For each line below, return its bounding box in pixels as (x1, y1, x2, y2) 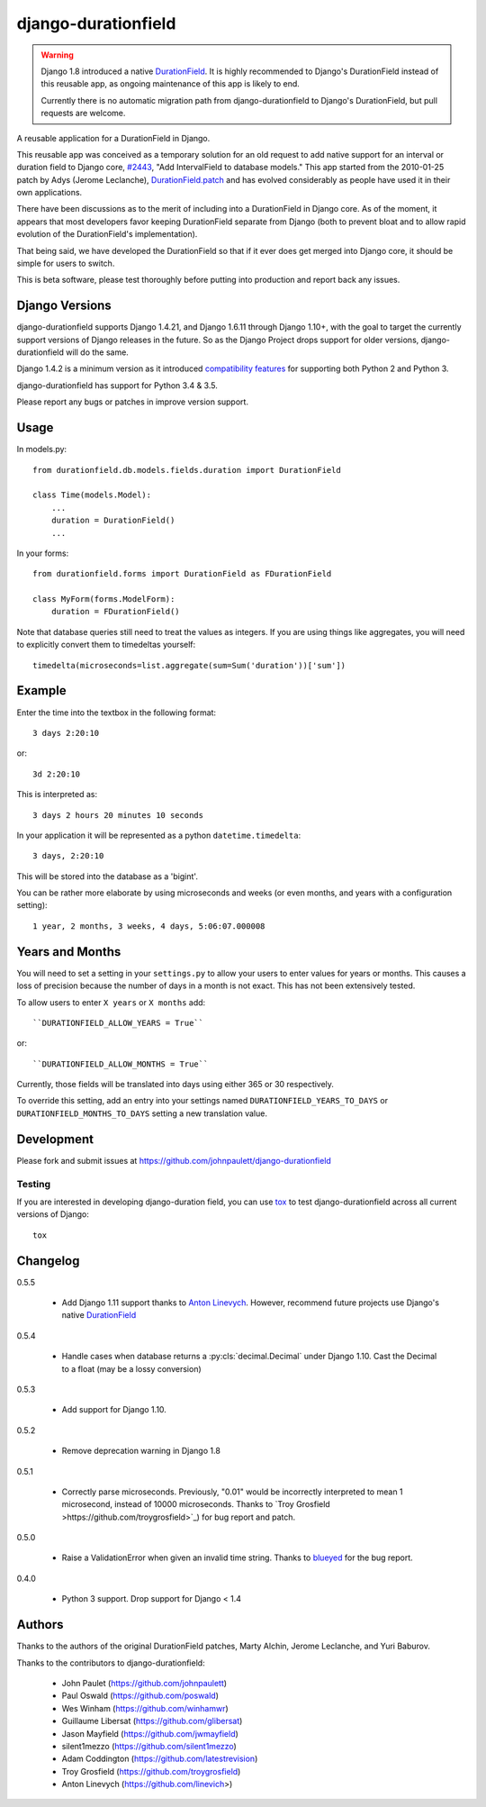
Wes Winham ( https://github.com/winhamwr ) (61, 1703, 229, 1713)
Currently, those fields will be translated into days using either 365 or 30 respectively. (16, 1079, 335, 1090)
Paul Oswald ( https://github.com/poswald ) (61, 1690, 220, 1702)
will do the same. (66, 347, 130, 358)
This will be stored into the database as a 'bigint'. (16, 870, 198, 882)
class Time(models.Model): (32, 490, 152, 500)
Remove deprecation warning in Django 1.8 (61, 1446, 220, 1457)
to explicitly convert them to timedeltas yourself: (16, 640, 196, 650)
